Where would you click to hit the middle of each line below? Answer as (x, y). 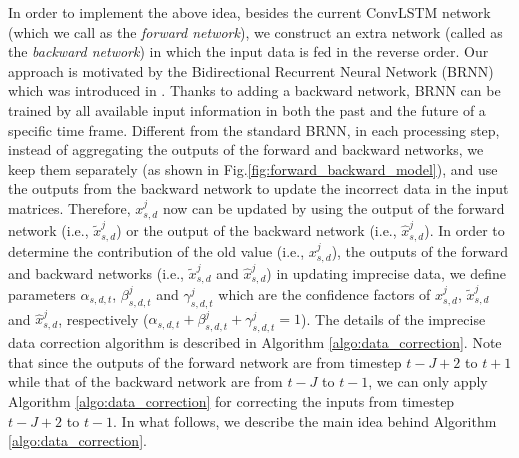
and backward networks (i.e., (96, 272)
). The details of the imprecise (393, 318)
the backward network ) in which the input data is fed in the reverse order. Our (248, 51)
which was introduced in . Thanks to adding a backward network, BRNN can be (254, 90)
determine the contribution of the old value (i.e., (156, 250)
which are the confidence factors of (324, 293)
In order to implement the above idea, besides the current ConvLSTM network (249, 12)
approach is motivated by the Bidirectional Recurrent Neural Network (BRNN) (251, 70)
